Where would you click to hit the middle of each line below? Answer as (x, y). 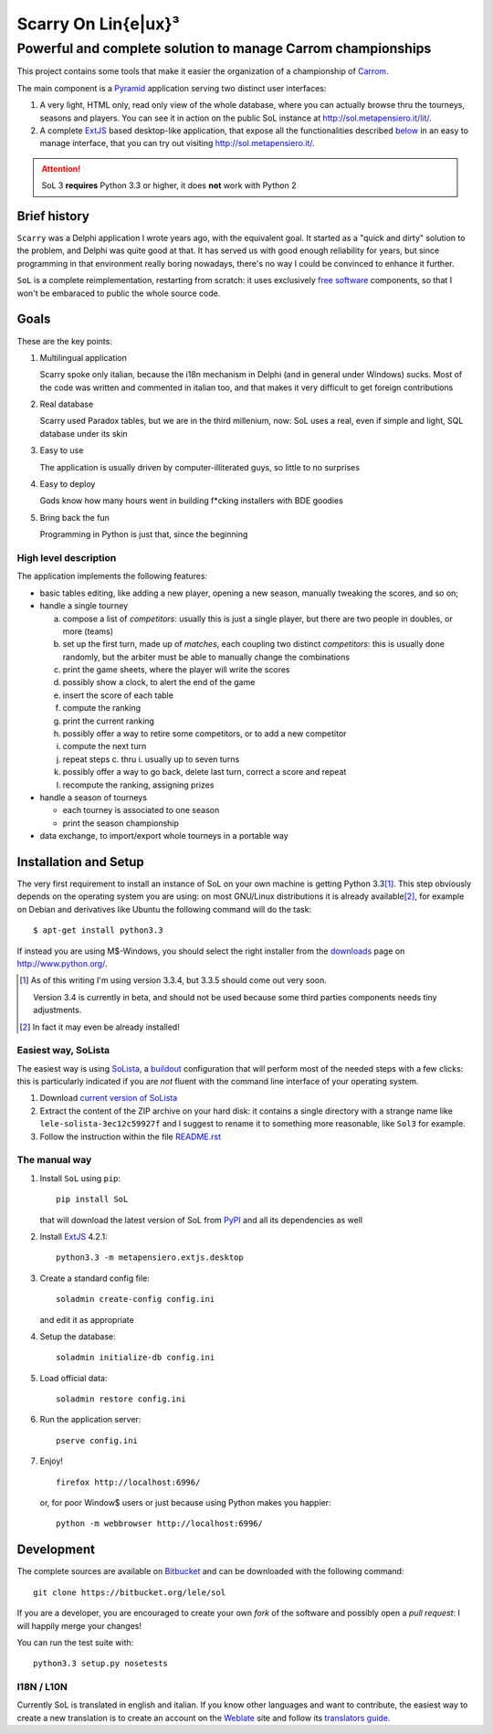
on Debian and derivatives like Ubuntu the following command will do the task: (164, 909)
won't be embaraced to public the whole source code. (119, 293)
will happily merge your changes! (79, 1625)
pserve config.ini (97, 1440)
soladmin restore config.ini (121, 1399)
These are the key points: (65, 341)
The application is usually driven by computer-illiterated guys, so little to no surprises (200, 467)
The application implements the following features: (112, 576)
